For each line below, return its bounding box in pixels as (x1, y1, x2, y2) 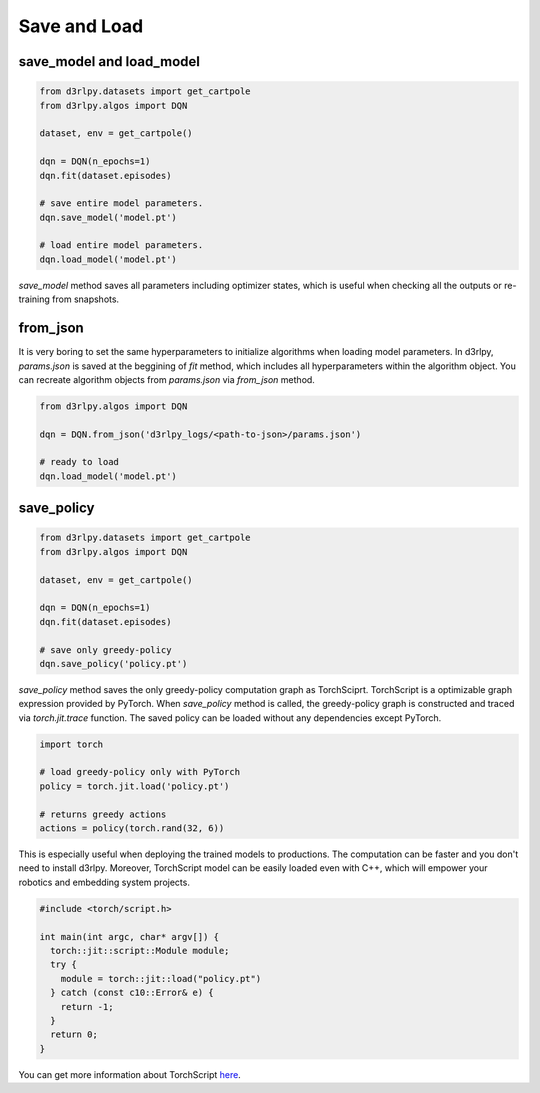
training (18, 293, 50, 305)
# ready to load (39, 456, 120, 468)
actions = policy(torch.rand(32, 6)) (39, 823, 225, 834)
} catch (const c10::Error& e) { (50, 987, 214, 999)
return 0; (50, 1029, 99, 1040)
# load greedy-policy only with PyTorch (39, 766, 240, 778)
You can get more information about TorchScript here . (18, 1068, 242, 1080)
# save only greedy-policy (39, 644, 172, 655)
